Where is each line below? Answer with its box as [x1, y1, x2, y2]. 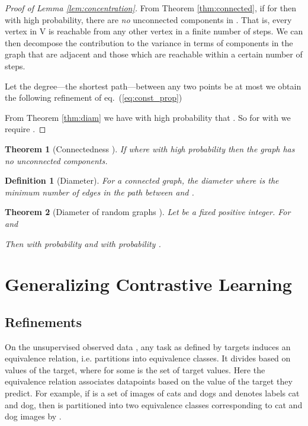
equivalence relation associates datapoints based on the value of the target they [5, 375, 293, 387]
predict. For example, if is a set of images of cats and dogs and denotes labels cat [5, 387, 300, 399]
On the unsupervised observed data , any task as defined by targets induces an [5, 340, 291, 353]
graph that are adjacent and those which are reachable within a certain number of [5, 48, 303, 60]
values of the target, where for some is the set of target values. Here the [5, 363, 265, 376]
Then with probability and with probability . [5, 237, 161, 249]
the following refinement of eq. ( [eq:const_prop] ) [5, 91, 182, 104]
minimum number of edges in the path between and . [5, 185, 194, 198]
